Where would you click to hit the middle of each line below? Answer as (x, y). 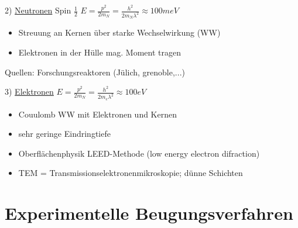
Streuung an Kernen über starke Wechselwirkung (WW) (119, 32)
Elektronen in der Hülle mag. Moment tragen (100, 52)
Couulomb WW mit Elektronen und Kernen (97, 114)
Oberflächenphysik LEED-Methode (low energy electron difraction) (139, 153)
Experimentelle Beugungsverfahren (149, 213)
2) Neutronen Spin (38, 10)
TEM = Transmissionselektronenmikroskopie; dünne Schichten (131, 173)
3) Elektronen (29, 91)
